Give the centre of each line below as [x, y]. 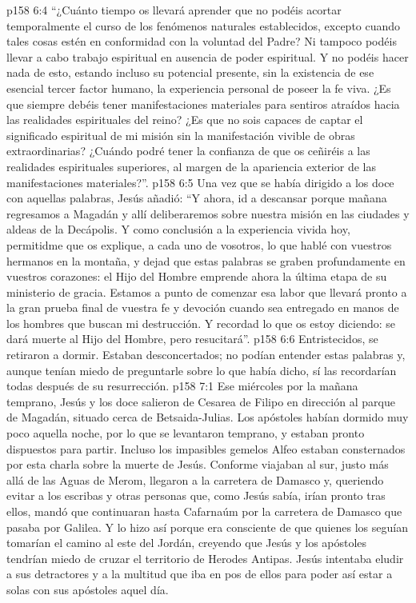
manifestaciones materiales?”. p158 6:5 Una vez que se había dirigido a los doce [200, 182]
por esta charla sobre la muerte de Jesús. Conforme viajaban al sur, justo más [198, 464]
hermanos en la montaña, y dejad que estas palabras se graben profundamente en [206, 260]
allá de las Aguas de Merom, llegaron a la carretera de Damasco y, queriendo [195, 479]
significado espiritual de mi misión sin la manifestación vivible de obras [181, 135]
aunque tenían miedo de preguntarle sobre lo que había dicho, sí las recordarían [202, 370]
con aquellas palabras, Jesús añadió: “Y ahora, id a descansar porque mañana [197, 198]
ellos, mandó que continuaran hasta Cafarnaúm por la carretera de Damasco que [204, 511]
